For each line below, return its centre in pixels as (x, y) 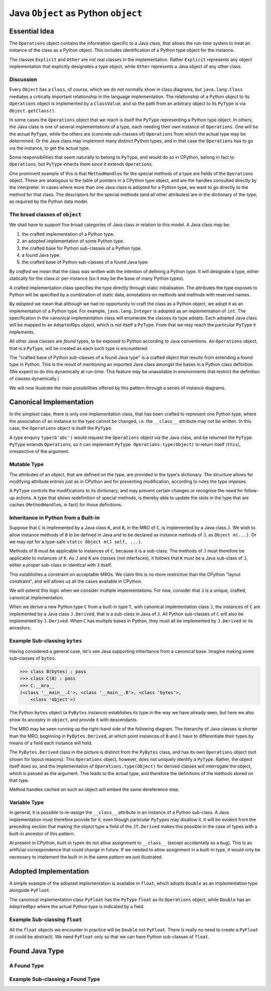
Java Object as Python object (76, 13)
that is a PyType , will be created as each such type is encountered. (79, 348)
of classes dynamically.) (34, 379)
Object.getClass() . (33, 111)
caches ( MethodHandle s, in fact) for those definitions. (66, 505)
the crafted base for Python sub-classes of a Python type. (82, 248)
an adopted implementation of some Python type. (73, 241)
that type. (19, 780)
